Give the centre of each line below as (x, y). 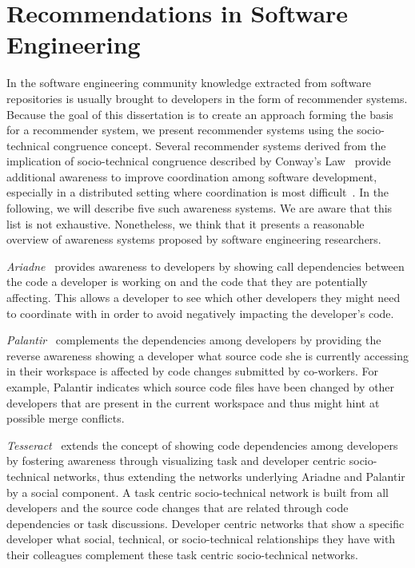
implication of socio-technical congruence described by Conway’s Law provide (199, 161)
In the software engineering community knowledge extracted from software (189, 83)
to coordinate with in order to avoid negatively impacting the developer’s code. (200, 313)
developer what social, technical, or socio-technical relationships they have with (201, 539)
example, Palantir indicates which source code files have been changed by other (201, 387)
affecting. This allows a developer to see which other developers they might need (204, 298)
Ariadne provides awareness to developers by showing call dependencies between (206, 266)
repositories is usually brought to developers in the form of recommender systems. (207, 98)
